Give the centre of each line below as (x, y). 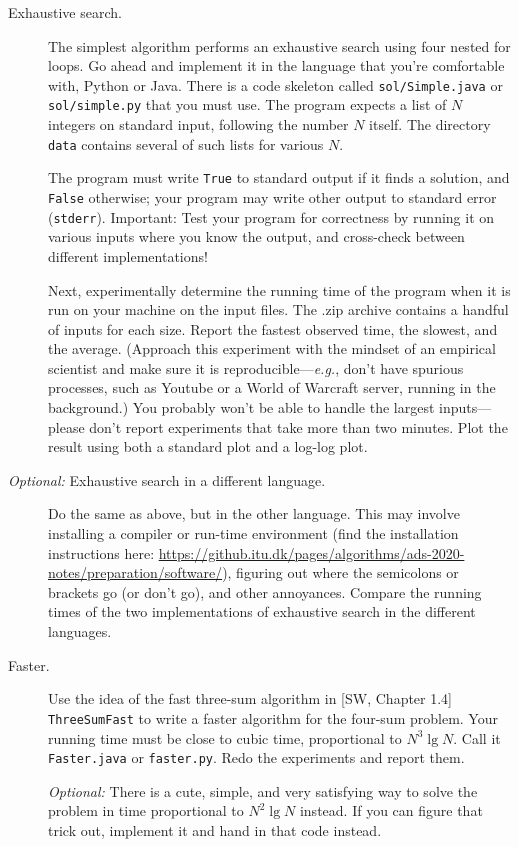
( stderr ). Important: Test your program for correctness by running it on (271, 216)
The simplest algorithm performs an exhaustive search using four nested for (279, 45)
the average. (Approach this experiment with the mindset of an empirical (272, 348)
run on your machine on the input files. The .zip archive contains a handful (278, 309)
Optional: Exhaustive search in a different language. (167, 479)
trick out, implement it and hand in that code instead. (215, 829)
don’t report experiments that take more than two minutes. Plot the (298, 426)
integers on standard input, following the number (198, 124)
